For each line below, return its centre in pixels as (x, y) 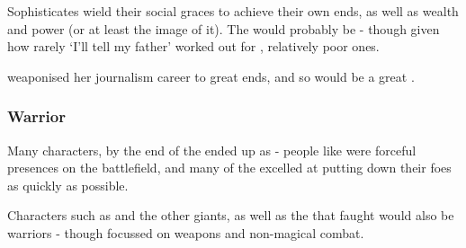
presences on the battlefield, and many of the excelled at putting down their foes (229, 168)
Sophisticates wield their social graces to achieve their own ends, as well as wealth (233, 11)
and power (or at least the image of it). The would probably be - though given (224, 28)
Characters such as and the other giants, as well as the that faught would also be (231, 215)
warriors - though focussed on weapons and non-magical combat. (186, 232)
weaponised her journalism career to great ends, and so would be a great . (211, 76)
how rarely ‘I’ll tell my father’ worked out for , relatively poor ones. (193, 46)
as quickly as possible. (68, 185)
